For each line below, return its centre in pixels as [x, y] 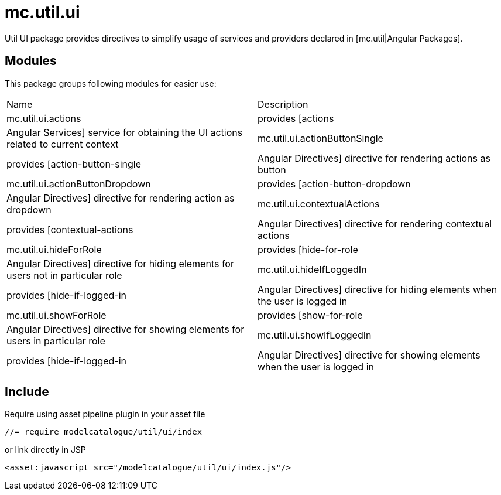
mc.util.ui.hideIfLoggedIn [312, 269]
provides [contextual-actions [70, 229]
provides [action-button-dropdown [334, 184]
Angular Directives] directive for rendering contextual [375, 223]
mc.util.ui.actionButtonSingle [320, 138]
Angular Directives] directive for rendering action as [121, 198]
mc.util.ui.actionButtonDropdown [79, 184]
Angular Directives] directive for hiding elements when [378, 289]
